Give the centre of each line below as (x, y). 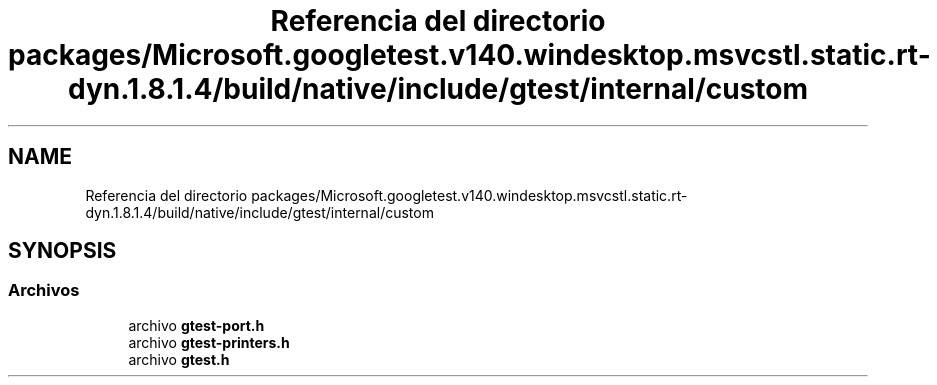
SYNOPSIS (62, 251)
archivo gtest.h (179, 359)
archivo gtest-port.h (196, 325)
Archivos (44, 290)
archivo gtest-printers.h (209, 342)
